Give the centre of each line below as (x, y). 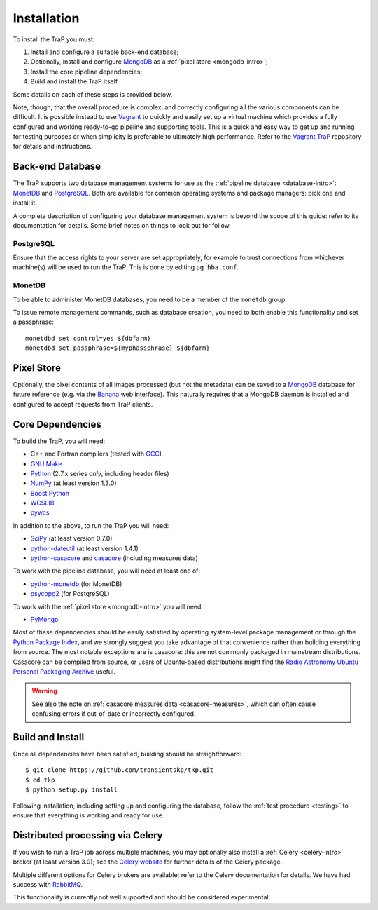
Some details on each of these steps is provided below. (93, 94)
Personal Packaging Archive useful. (64, 671)
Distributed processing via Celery (88, 835)
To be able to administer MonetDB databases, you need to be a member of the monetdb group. (150, 299)
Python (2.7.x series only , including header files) (100, 473)
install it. (25, 203)
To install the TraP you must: (54, 39)
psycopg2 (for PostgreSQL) (70, 594)
